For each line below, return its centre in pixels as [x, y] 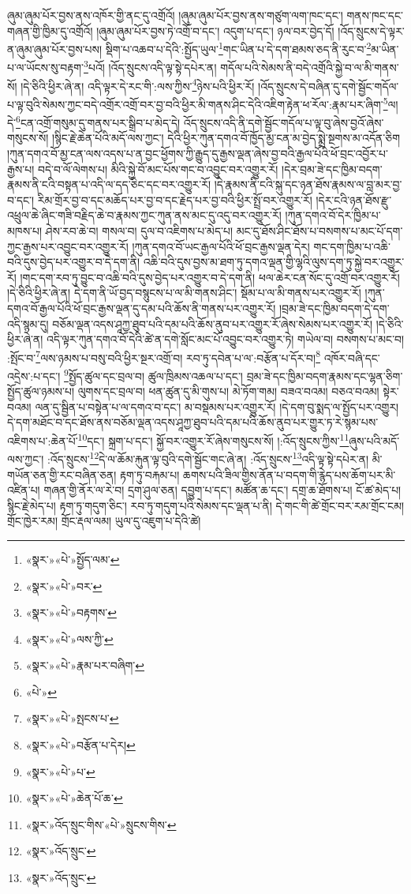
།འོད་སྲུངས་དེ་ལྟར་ [371, 30]
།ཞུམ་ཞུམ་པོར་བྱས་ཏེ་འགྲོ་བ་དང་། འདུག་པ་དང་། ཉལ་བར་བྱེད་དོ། [215, 30]
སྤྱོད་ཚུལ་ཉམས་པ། [41, 391]
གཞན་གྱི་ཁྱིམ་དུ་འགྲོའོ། [50, 30]
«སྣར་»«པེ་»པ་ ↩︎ [60, 771]
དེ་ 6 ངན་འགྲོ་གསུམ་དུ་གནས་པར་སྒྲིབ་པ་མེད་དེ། [94, 121]
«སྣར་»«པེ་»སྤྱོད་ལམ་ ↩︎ [73, 559]
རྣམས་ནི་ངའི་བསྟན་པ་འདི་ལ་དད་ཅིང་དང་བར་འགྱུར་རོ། [109, 184]
